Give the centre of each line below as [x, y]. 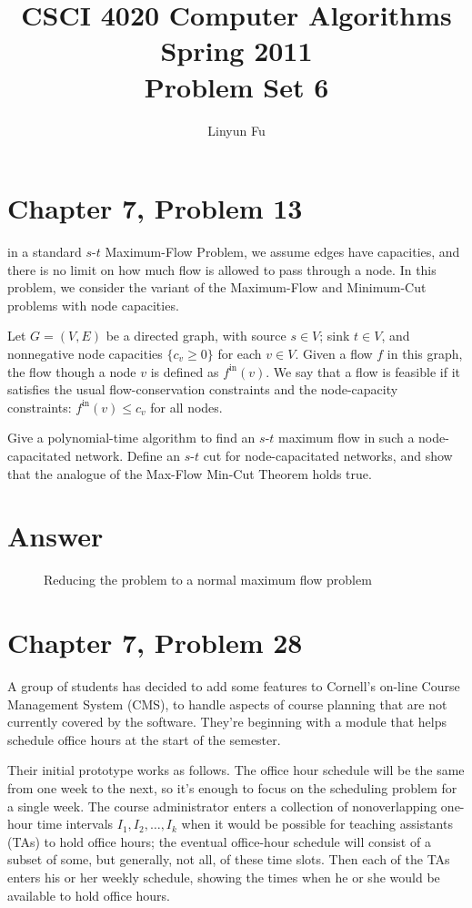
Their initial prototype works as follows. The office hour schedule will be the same [236, 770]
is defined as [185, 371]
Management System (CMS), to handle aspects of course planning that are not [227, 704]
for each [240, 353]
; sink [335, 336]
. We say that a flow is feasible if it [363, 371]
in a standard [45, 252]
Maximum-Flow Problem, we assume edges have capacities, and [282, 252]
